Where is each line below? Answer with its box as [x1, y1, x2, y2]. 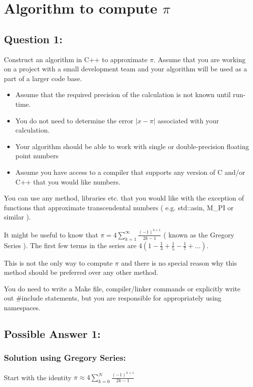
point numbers [15, 151, 59, 161]
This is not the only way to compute [4, 257, 113, 268]
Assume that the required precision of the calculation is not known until [15, 89, 231, 100]
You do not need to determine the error [15, 115, 133, 125]
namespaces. [4, 302, 40, 312]
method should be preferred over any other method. [4, 267, 159, 277]
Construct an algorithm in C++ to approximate [4, 54, 147, 64]
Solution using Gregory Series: [4, 352, 126, 364]
